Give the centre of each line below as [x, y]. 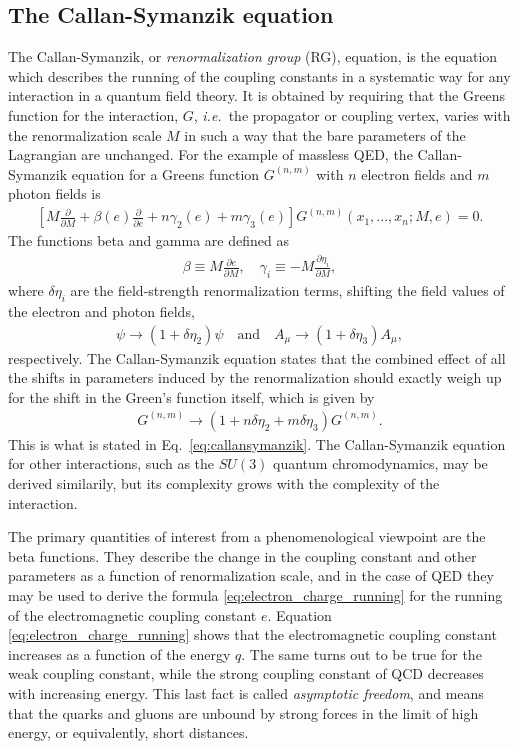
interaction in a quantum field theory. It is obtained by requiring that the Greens [257, 95]
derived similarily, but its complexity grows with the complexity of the [224, 482]
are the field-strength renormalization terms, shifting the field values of [287, 290]
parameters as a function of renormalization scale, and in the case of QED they [251, 575]
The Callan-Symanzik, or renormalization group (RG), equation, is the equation [253, 56]
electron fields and [417, 173]
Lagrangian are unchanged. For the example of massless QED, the [210, 154]
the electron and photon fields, [101, 310]
